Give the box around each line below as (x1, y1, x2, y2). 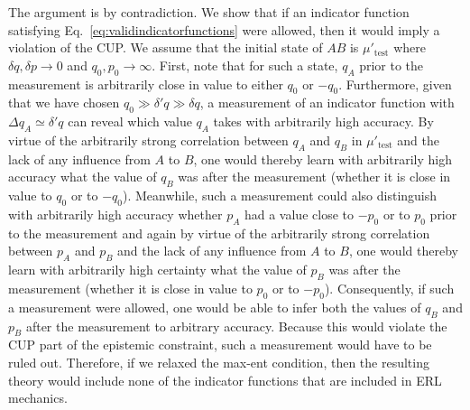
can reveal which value (68, 112, 192, 131)
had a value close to (244, 204, 354, 223)
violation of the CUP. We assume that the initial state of (8, 38, 323, 57)
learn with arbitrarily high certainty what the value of (8, 260, 307, 279)
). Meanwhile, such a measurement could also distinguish (122, 186, 438, 205)
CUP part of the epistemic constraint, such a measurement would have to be (8, 335, 432, 354)
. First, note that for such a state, (152, 55, 338, 74)
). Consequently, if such (324, 278, 455, 297)
